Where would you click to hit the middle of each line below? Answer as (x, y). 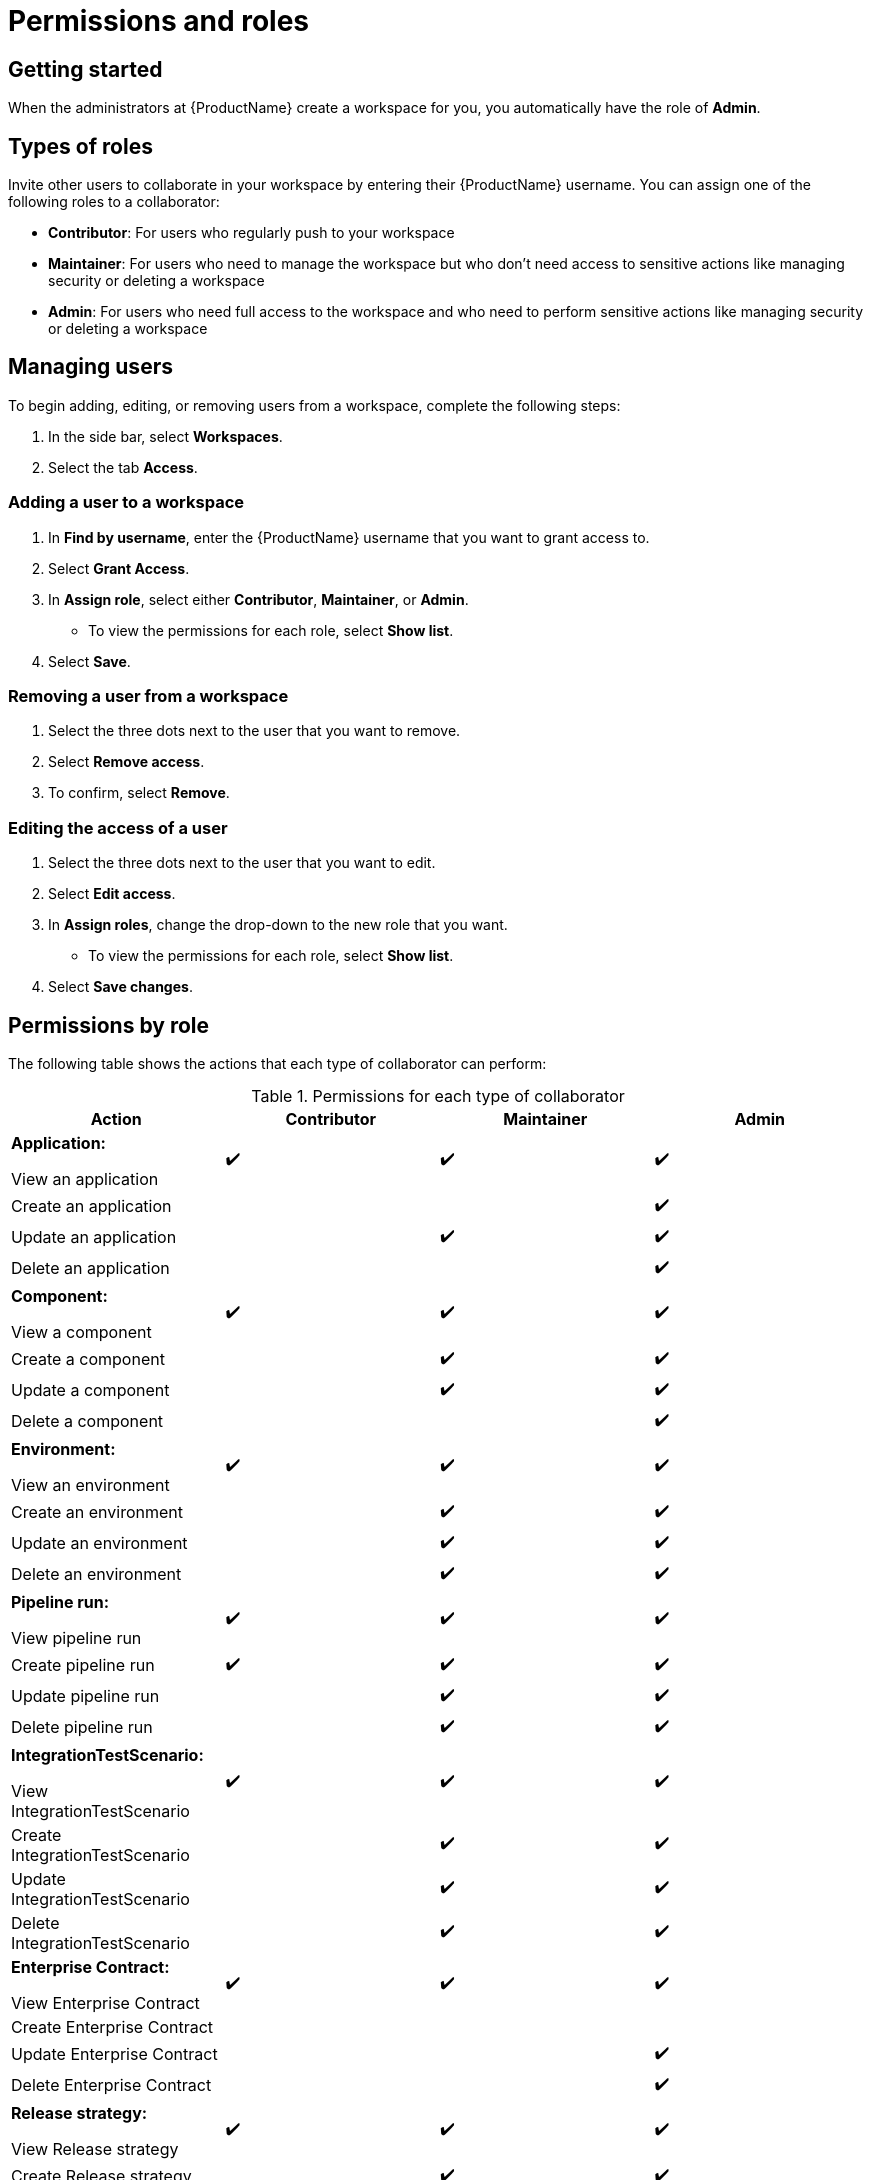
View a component (81, 1331)
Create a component (88, 1359)
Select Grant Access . (119, 568)
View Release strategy (95, 2148)
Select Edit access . (112, 894)
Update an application (94, 1237)
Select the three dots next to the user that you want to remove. (254, 731)
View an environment (90, 1484)
